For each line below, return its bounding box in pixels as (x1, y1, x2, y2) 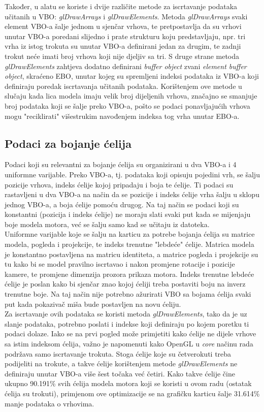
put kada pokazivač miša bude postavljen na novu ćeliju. (5, 298, 181, 309)
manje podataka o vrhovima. (5, 398, 94, 408)
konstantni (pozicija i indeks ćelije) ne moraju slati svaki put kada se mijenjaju (5, 209, 251, 219)
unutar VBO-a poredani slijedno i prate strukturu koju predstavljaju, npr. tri (5, 30, 246, 41)
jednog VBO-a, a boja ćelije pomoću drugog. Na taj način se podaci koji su (5, 199, 239, 209)
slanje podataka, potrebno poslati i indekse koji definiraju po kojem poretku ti (5, 318, 249, 329)
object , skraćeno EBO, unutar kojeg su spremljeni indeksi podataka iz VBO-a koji (5, 71, 259, 81)
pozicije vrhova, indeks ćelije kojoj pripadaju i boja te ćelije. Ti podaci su (5, 179, 234, 189)
